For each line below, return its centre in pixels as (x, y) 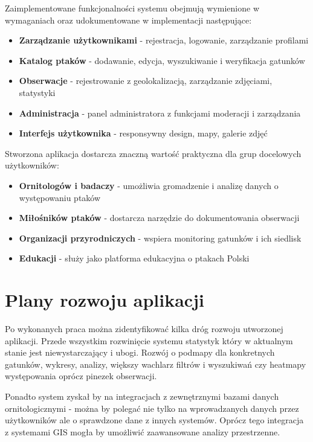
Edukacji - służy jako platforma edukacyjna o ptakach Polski (134, 258)
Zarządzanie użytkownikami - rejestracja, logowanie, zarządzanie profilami (164, 40)
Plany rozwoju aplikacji (105, 300)
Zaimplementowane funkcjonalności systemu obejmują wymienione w (132, 8)
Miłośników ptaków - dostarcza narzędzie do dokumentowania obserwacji (159, 218)
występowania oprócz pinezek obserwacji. (81, 376)
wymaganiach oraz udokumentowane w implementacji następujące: (128, 20)
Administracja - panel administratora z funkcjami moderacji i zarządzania (160, 113)
